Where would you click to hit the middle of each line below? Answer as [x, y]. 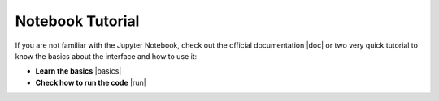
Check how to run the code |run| [91, 82]
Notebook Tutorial [77, 21]
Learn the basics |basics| [78, 71]
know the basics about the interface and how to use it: [106, 56]
